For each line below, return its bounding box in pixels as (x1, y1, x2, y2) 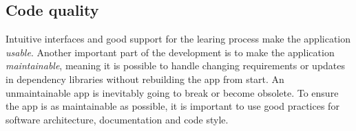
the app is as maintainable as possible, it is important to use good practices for (6, 99, 339, 113)
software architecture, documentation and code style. (6, 112, 229, 126)
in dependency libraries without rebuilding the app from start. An (6, 71, 284, 86)
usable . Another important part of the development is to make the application (6, 45, 335, 59)
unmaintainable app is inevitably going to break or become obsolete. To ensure (6, 85, 339, 99)
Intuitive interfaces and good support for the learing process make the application (6, 32, 351, 46)
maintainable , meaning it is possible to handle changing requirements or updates (6, 58, 346, 73)
